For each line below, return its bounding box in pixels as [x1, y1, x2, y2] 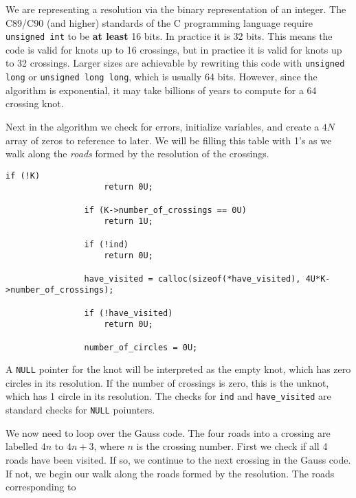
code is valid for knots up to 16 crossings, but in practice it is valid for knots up [5, 42, 342, 56]
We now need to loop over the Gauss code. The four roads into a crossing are [5, 425, 331, 440]
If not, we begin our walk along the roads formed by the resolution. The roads [5, 466, 335, 480]
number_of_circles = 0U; [84, 342, 198, 352]
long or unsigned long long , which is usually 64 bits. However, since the [5, 69, 318, 84]
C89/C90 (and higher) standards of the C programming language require [5, 15, 313, 30]
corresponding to [5, 479, 76, 494]
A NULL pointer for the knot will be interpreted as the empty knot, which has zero [5, 362, 351, 376]
